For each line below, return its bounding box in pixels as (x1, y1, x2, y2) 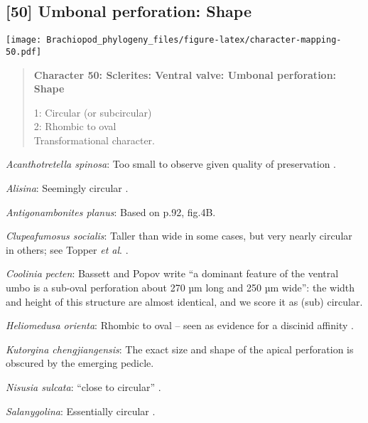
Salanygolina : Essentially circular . (6, 403, 156, 418)
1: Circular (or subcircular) (33, 105, 152, 119)
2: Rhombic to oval (33, 119, 117, 134)
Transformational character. (33, 132, 155, 147)
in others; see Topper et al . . (6, 242, 129, 257)
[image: (6, 35, 42, 45)
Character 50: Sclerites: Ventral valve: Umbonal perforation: (33, 67, 337, 82)
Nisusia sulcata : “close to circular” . (6, 380, 161, 395)
